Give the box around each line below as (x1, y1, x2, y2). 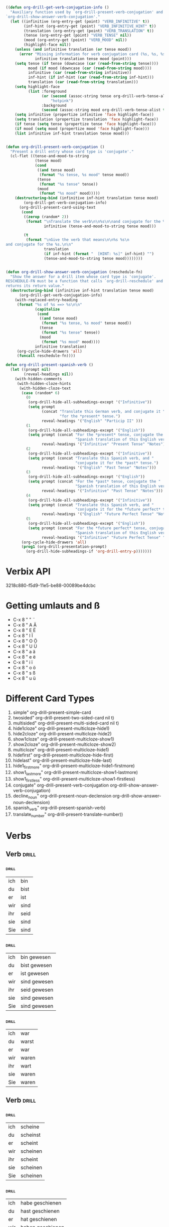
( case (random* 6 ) (21, 390, 60, 395)
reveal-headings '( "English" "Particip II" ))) (41, 418, 143, 423)
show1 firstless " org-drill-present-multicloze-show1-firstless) (13, 776, 135, 783)
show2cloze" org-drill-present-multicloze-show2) (13, 741, 116, 747)
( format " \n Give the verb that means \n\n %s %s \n (26, 237, 129, 242)
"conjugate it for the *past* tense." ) (75, 460, 158, 466)
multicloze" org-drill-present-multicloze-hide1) (13, 747, 109, 752)
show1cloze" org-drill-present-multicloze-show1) (13, 736, 114, 742)
